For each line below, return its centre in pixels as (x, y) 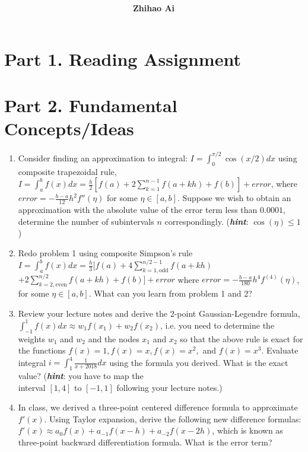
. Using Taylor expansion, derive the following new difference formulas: (173, 418)
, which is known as (247, 430)
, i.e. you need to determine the (217, 325)
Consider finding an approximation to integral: (103, 157)
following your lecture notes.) (169, 387)
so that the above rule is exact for (242, 338)
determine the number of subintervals (86, 221)
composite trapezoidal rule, (67, 171)
